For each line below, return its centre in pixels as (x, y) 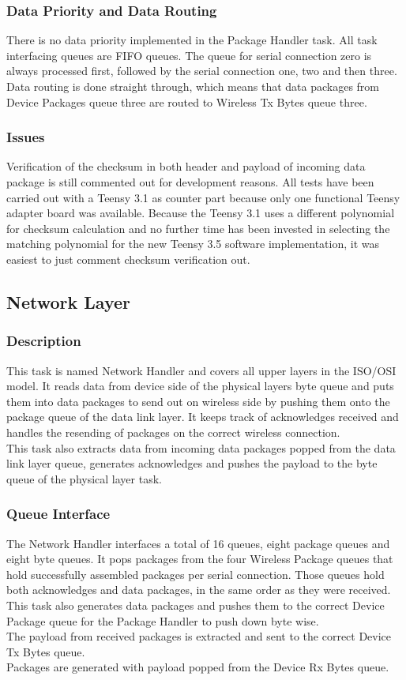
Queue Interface (58, 514)
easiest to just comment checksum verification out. (128, 259)
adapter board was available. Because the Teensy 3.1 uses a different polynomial (201, 213)
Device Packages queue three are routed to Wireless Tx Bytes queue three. (187, 101)
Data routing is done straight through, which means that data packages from (193, 86)
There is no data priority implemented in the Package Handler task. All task (192, 40)
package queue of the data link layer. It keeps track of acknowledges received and (203, 417)
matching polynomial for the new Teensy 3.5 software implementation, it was (193, 244)
